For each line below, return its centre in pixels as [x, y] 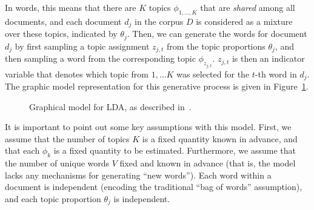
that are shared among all [248, 7]
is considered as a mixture [244, 21]
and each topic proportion [53, 199]
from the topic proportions [216, 46]
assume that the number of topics [67, 138]
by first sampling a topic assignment [82, 46]
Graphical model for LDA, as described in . [110, 106]
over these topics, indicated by [61, 34]
